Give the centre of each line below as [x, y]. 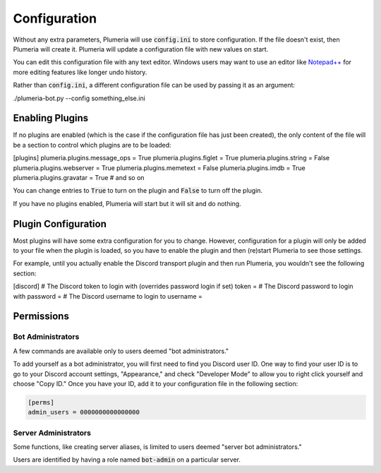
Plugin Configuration [60, 223]
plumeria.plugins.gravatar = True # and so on [79, 177]
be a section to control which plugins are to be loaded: [92, 145]
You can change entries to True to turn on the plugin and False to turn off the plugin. [138, 191]
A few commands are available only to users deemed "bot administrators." [121, 351]
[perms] [41, 402]
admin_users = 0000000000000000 [84, 412]
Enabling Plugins [51, 118]
